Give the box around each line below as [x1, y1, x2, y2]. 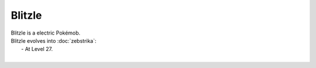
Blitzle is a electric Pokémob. [11, 29, 81, 36]
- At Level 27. [21, 46, 53, 53]
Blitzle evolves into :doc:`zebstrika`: [11, 37, 97, 44]
